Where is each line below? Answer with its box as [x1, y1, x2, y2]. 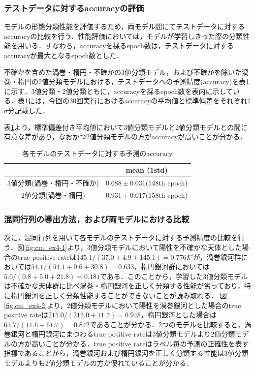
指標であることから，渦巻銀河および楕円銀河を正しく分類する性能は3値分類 [4, 348, 249, 358]
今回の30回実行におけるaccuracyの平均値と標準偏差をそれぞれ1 [48, 95, 251, 106]
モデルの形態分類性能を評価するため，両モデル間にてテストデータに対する [4, 21, 245, 31]
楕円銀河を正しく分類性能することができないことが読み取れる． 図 [10, 290, 227, 300]
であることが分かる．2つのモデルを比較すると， [89, 319, 245, 329]
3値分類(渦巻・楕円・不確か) [7, 178, 99, 188]
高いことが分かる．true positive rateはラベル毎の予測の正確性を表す [31, 338, 249, 348]
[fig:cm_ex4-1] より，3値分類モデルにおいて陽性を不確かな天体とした [24, 242, 242, 252]
